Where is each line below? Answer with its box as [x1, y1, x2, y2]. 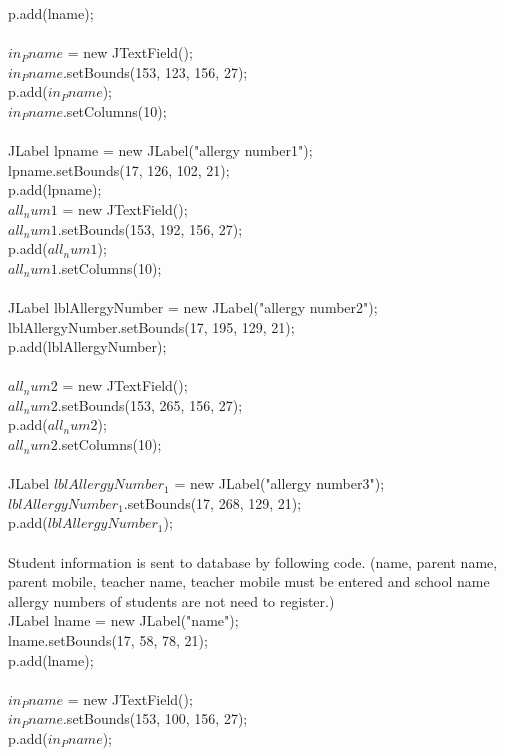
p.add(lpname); [8, 179, 102, 200]
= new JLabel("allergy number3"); [174, 473, 385, 494]
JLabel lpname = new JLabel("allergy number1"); [8, 140, 313, 161]
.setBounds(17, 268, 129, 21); [123, 492, 302, 513]
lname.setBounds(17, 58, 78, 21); [8, 630, 208, 650]
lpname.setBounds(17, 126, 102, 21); [8, 159, 230, 180]
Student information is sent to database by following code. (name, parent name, [8, 551, 498, 572]
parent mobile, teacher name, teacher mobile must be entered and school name [8, 571, 490, 592]
